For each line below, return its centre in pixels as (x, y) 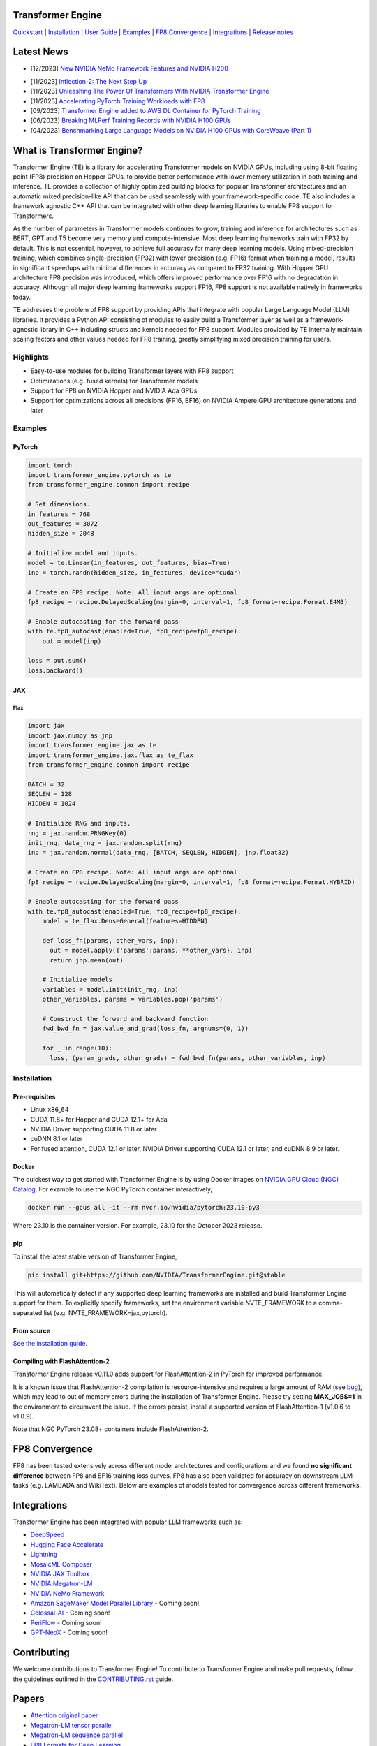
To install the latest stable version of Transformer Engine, (95, 1256)
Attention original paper (64, 1715)
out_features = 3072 (62, 523)
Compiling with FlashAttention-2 (61, 1361)
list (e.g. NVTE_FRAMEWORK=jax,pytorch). (105, 1312)
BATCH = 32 (46, 784)
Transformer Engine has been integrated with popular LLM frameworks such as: (128, 1522)
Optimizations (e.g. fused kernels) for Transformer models (114, 381)
